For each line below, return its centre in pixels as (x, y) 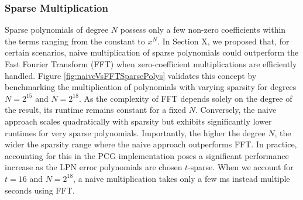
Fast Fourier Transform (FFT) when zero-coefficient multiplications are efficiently (151, 64)
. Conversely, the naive (236, 110)
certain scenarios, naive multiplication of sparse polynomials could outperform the (152, 52)
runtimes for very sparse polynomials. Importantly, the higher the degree (135, 132)
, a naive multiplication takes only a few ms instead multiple (182, 178)
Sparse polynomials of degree (57, 30)
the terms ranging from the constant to (75, 41)
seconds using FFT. (40, 190)
